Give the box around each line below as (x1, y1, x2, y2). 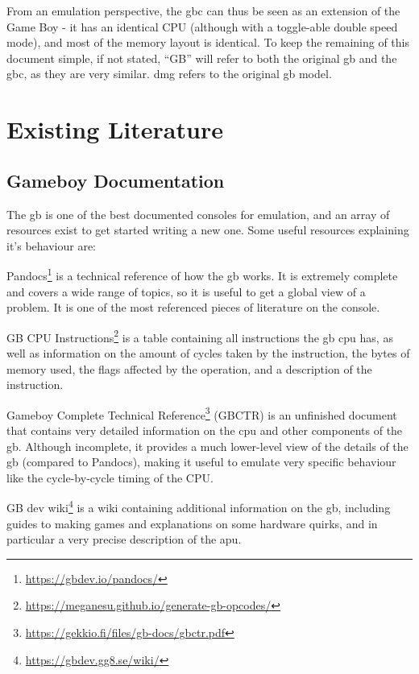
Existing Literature (6, 113, 223, 146)
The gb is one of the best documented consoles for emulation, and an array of (6, 205, 390, 222)
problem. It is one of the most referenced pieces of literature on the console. (6, 299, 380, 316)
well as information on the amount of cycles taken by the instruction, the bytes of (6, 345, 410, 362)
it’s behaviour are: (6, 237, 97, 254)
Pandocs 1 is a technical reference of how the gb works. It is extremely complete (6, 265, 398, 283)
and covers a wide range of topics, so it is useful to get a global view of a (6, 283, 366, 300)
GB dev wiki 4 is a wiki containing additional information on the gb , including (6, 497, 391, 516)
